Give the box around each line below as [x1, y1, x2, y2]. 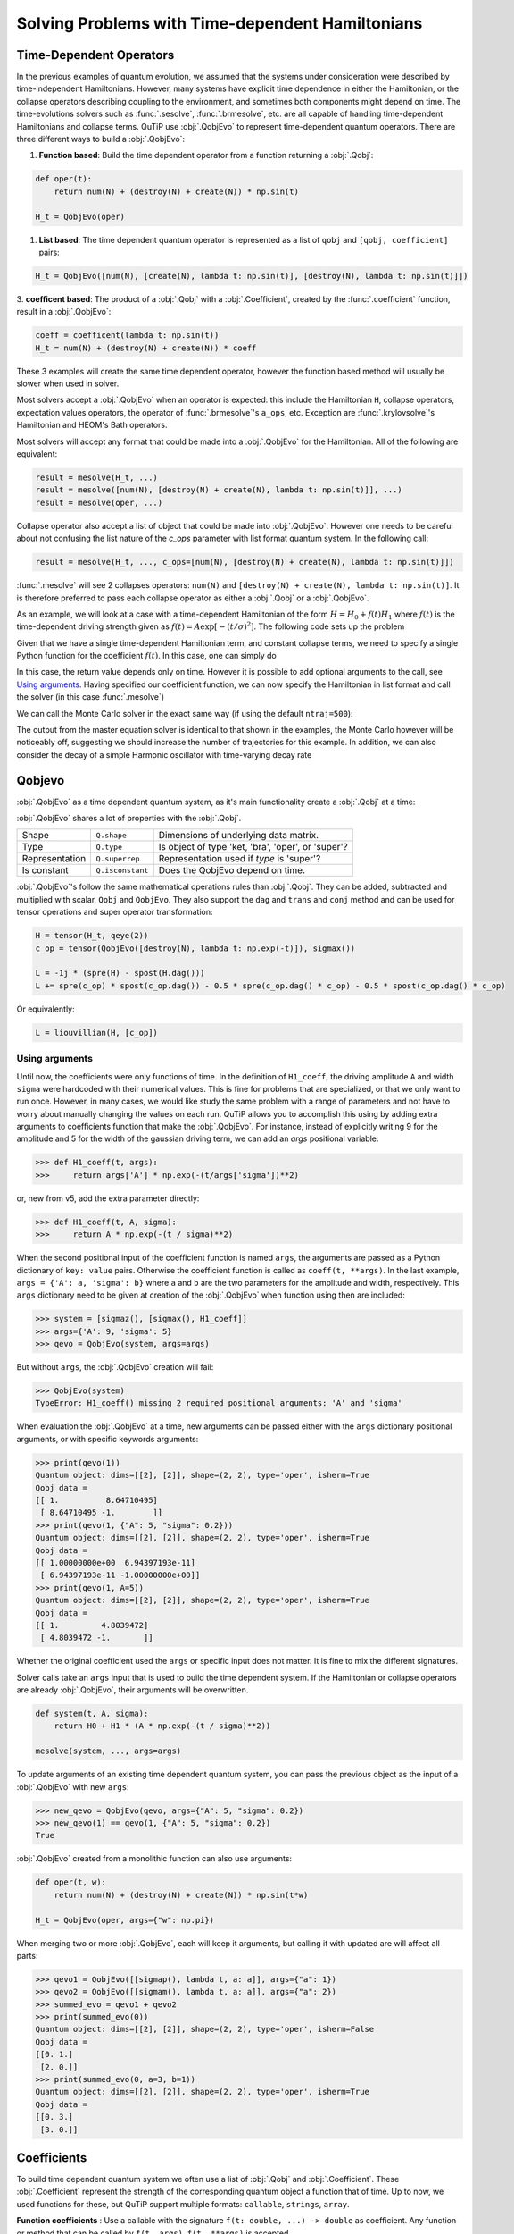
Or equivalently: [16, 1004, 75, 1014]
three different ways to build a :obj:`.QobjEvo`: [16, 134, 186, 145]
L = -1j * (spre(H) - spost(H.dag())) [35, 968, 205, 978]
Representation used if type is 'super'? [158, 852, 321, 865]
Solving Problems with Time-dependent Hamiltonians [16, 13, 423, 33]
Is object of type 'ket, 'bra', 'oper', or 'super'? [158, 841, 348, 853]
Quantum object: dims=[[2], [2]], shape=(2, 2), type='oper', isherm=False [35, 2024, 375, 2035]
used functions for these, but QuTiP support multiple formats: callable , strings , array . [16, 2198, 350, 2209]
